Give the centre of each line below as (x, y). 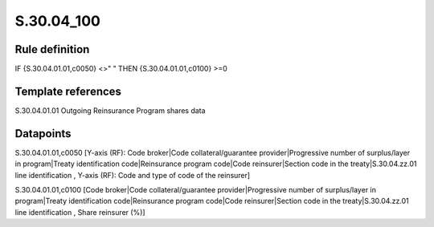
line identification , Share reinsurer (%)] (80, 212)
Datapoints (43, 134)
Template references (68, 91)
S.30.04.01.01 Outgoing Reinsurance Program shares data (110, 110)
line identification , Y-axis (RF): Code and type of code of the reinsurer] (133, 175)
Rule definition (52, 49)
